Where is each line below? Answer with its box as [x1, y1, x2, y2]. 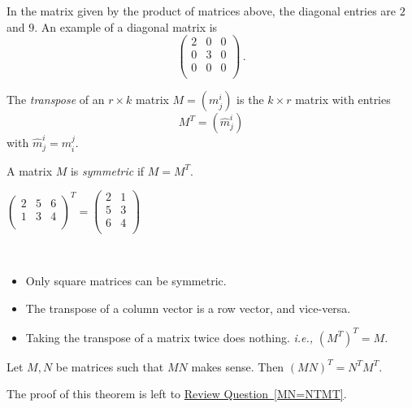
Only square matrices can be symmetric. [25, 271, 227, 289]
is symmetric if [70, 162, 145, 179]
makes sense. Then [191, 358, 284, 375]
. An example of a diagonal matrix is [34, 18, 218, 35]
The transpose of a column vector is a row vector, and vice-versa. [25, 299, 351, 316]
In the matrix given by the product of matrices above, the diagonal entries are [7, 2, 397, 19]
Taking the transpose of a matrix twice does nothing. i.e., [25, 328, 314, 345]
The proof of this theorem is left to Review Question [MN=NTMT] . [7, 385, 347, 402]
